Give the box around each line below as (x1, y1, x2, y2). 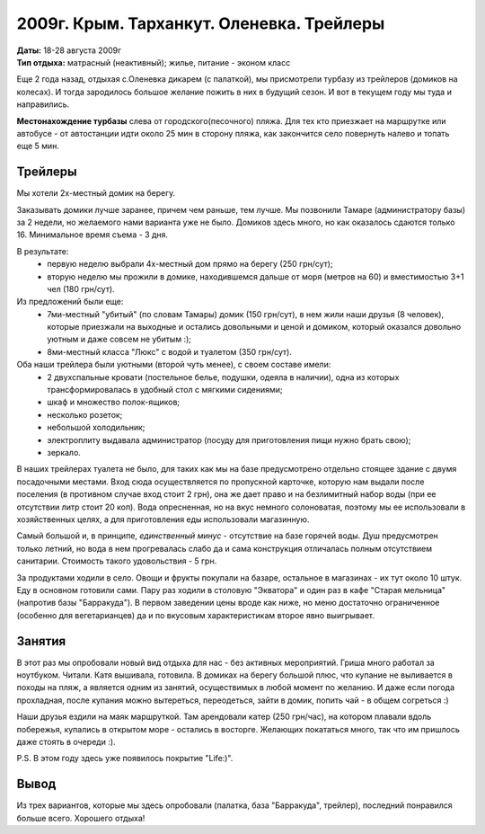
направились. (16, 99, 70, 110)
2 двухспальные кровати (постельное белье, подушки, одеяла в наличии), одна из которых (47, 371, 400, 382)
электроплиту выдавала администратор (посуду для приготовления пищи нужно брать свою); (47, 434, 411, 445)
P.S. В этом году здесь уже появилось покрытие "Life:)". (16, 753, 234, 764)
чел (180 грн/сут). (47, 283, 116, 294)
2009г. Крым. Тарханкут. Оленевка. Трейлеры (16, 13, 385, 33)
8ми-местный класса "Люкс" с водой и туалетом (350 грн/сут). (47, 346, 292, 357)
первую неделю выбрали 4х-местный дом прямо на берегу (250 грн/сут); (47, 259, 333, 270)
